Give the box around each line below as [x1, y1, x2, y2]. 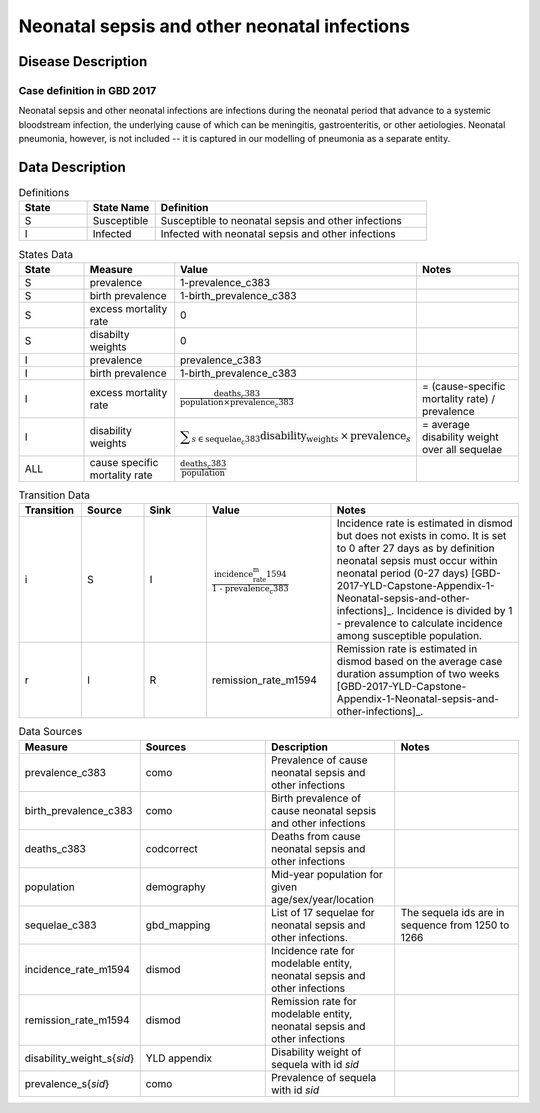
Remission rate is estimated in [336, 642, 478, 656]
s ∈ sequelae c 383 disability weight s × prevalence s [191, 430, 412, 446]
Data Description [18, 158, 127, 175]
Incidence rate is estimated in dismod [336, 516, 514, 530]
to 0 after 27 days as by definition [336, 541, 495, 555]
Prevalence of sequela [270, 1070, 377, 1084]
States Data [18, 247, 74, 261]
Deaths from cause [270, 829, 361, 843]
